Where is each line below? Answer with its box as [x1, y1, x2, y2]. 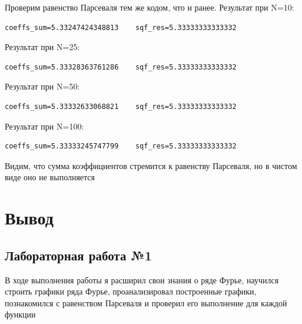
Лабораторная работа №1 [5, 246, 152, 264]
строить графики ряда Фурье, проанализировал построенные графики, [5, 285, 257, 297]
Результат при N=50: [5, 80, 80, 92]
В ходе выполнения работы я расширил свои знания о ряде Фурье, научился [5, 273, 279, 286]
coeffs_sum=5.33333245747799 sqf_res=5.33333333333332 [5, 142, 237, 151]
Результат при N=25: [5, 41, 80, 53]
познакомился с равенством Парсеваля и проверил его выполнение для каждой [5, 296, 287, 309]
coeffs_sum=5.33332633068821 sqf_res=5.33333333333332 [5, 102, 237, 111]
